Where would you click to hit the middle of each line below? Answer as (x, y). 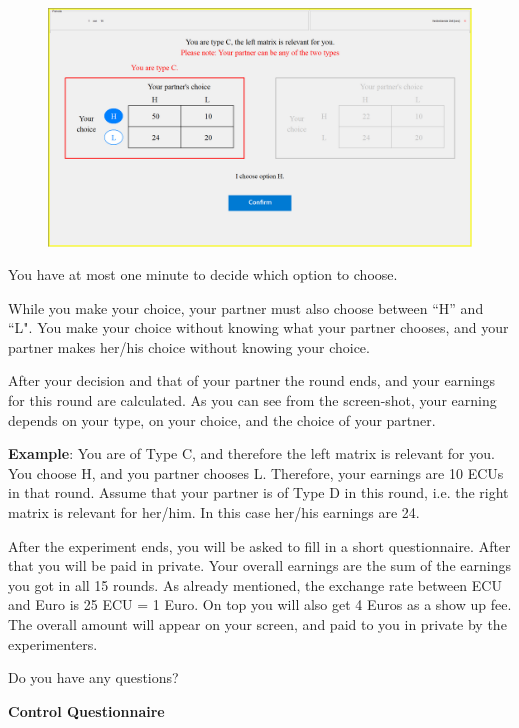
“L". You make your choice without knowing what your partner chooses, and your (258, 327)
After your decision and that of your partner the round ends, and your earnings (252, 380)
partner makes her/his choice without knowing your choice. (189, 346)
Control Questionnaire (86, 710)
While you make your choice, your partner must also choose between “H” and (246, 307)
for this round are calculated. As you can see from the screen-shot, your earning (252, 400)
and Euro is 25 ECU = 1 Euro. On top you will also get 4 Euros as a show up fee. (260, 604)
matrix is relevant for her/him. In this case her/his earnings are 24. (214, 512)
